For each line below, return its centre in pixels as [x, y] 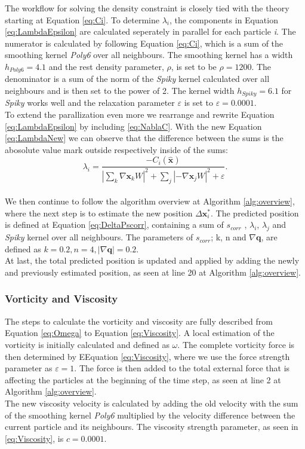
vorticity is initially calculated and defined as [87, 344]
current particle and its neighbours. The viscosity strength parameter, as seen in [152, 427]
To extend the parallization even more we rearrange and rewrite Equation [140, 114]
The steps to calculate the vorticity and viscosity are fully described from [139, 321]
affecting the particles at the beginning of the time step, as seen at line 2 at [143, 379]
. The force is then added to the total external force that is [182, 368]
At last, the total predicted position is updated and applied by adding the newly [152, 260]
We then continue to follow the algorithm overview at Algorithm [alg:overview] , [150, 201]
